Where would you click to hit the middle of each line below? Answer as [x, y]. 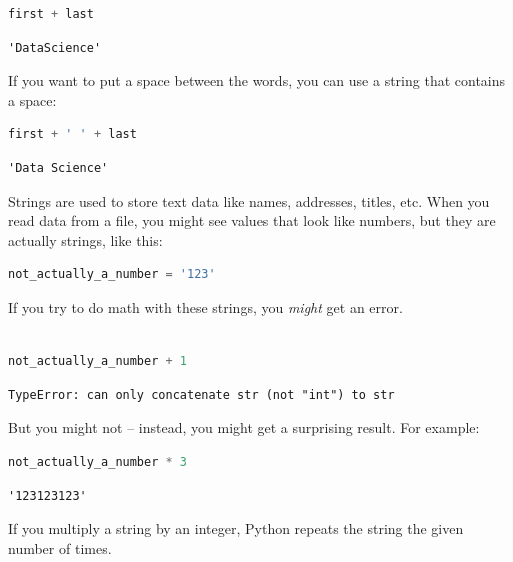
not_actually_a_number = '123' [112, 274]
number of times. [60, 547]
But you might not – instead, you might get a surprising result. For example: [244, 427]
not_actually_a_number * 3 [98, 461]
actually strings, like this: [85, 239]
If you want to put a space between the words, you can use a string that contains [257, 80]
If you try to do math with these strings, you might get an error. [205, 306]
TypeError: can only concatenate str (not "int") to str [201, 394]
